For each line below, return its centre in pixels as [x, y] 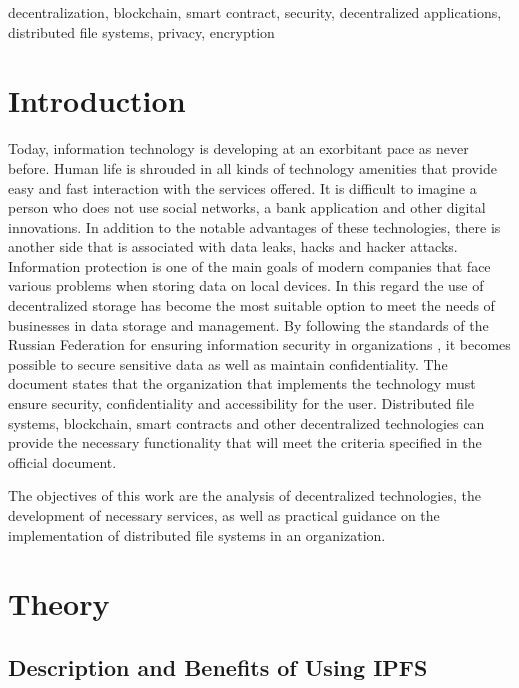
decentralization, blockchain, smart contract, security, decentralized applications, [255, 12]
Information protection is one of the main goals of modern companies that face [249, 265]
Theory [59, 603]
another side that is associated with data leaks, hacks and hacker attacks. [233, 246]
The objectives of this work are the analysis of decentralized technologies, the [244, 495]
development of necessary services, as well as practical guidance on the [224, 515]
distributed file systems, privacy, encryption [141, 31]
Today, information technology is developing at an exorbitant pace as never [238, 148]
